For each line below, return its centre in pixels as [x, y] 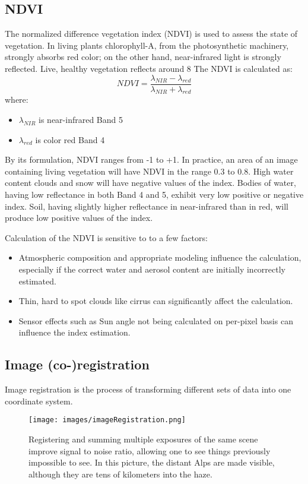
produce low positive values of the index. [79, 218]
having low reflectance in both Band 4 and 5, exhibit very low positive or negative [154, 194]
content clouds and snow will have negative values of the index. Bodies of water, [150, 183]
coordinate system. [39, 401]
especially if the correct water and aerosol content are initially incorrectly [152, 269]
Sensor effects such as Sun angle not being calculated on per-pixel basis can [156, 320]
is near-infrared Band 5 [81, 120]
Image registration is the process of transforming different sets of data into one [148, 389]
